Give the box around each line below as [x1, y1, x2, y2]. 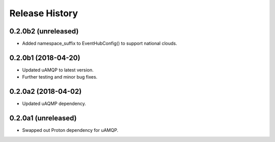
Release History [9, 8, 78, 19]
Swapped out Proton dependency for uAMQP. [22, 127, 119, 133]
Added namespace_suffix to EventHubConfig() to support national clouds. [22, 41, 178, 47]
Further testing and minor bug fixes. [22, 74, 98, 80]
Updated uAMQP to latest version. [22, 66, 94, 73]
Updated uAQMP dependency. [22, 100, 86, 106]
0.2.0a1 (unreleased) [9, 114, 77, 123]
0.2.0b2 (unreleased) [9, 27, 79, 35]
